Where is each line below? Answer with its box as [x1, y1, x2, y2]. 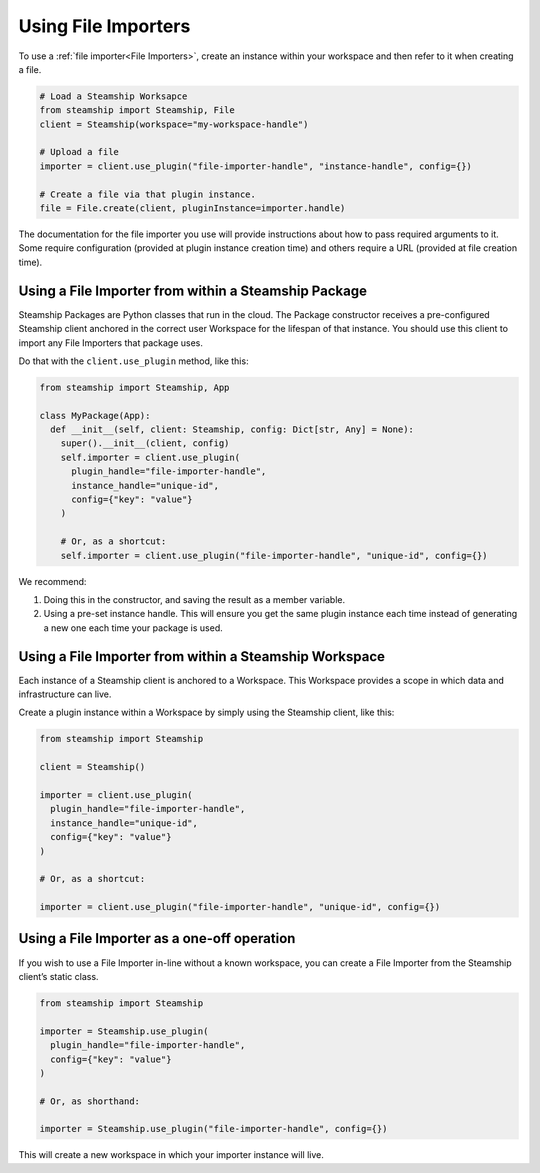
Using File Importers [18, 15, 191, 37]
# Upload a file [39, 146, 120, 158]
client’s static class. [18, 970, 99, 982]
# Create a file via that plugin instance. [39, 188, 257, 200]
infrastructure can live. [18, 688, 112, 700]
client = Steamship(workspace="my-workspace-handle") [39, 118, 309, 130]
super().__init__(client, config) [60, 438, 230, 449]
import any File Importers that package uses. [18, 336, 204, 349]
